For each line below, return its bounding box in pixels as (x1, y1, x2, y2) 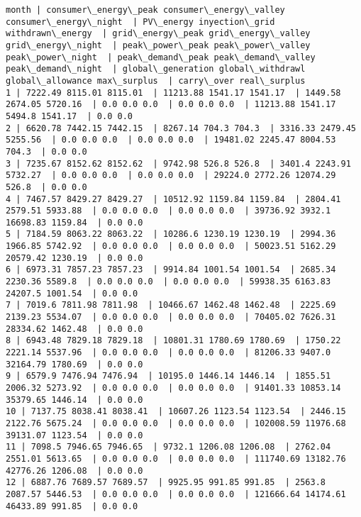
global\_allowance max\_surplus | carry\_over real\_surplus (6, 75, 306, 86)
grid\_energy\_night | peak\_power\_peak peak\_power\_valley (6, 40, 311, 50)
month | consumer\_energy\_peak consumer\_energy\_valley (6, 5, 285, 15)
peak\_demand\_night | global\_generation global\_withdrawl (6, 64, 306, 74)
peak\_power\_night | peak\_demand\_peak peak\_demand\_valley (6, 52, 316, 62)
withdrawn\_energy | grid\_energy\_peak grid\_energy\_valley (6, 28, 311, 39)
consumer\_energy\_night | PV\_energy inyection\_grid (6, 16, 275, 27)
